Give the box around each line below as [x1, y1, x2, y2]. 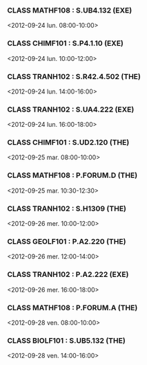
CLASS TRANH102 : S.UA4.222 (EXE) [7, 105, 135, 114]
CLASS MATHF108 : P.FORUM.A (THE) [7, 303, 138, 312]
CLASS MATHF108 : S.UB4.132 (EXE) [7, 6, 133, 15]
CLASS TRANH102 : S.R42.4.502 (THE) [7, 71, 141, 81]
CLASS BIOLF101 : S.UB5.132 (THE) [7, 335, 126, 345]
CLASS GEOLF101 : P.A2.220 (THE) [7, 237, 126, 246]
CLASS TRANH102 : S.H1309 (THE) [7, 204, 126, 213]
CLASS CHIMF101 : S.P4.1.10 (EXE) [7, 39, 124, 48]
